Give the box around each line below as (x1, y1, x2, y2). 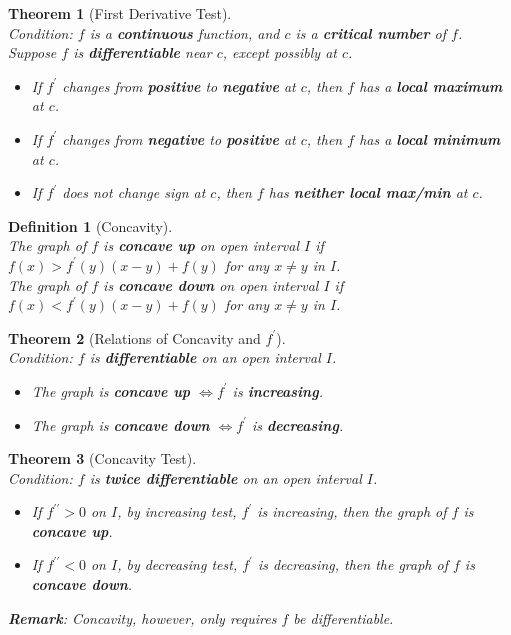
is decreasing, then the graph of (257, 554, 448, 575)
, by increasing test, (117, 501, 237, 522)
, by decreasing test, (117, 554, 238, 575)
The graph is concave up (31, 380, 191, 401)
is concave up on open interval (103, 235, 300, 256)
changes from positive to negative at (62, 75, 296, 96)
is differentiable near (73, 42, 212, 63)
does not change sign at (62, 182, 206, 203)
